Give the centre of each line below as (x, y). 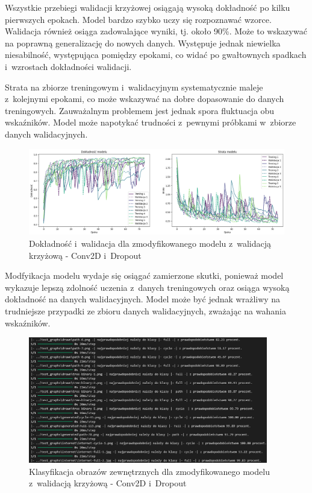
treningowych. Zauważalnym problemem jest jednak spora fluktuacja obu (140, 110)
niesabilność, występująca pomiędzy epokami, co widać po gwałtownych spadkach (156, 55)
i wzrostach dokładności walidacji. (68, 66)
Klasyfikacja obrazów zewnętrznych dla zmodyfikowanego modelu (149, 471)
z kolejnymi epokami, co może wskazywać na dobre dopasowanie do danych (145, 99)
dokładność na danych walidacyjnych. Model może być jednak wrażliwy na (143, 299)
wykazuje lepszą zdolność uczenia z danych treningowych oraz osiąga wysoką (147, 287)
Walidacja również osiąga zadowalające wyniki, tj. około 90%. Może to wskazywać (156, 31)
